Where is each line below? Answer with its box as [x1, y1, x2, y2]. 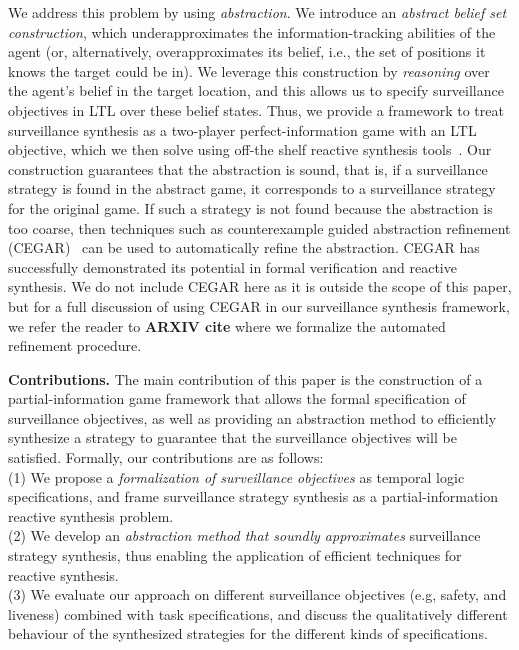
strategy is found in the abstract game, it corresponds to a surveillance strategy [8, 178, 496, 199]
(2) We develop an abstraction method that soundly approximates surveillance [8, 525, 481, 546]
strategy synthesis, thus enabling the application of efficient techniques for [8, 545, 462, 566]
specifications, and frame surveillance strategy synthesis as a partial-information [8, 486, 499, 507]
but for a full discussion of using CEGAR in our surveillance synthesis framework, [8, 295, 510, 316]
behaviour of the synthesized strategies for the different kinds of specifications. [8, 623, 488, 644]
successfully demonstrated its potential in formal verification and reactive [8, 256, 457, 277]
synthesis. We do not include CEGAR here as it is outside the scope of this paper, [8, 276, 512, 297]
